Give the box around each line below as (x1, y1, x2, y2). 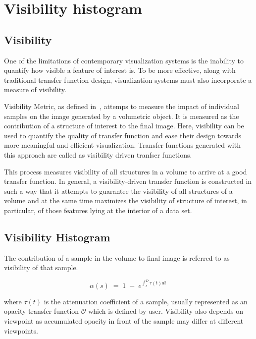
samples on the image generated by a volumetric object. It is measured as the (4, 111, 239, 121)
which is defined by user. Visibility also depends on (88, 306, 243, 316)
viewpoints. (4, 325, 38, 336)
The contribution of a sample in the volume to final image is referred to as (4, 252, 230, 263)
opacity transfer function (4, 306, 79, 316)
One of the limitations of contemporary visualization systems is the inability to (4, 55, 244, 65)
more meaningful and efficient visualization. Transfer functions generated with (4, 140, 241, 150)
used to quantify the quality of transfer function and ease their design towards (4, 130, 241, 140)
